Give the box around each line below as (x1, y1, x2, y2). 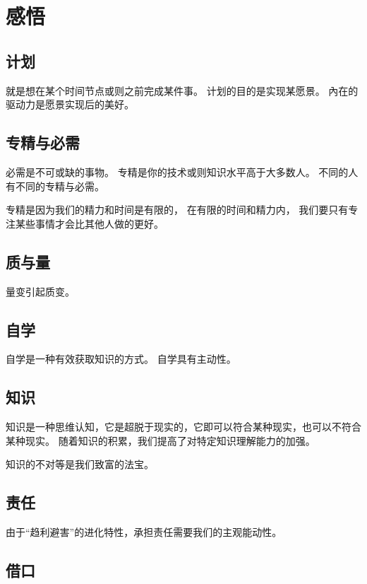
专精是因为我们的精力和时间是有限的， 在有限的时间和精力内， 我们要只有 (6, 202, 349, 217)
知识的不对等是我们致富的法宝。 (6, 457, 154, 472)
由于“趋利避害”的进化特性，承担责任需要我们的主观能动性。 (6, 525, 282, 539)
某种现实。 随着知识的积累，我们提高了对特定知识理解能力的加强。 (6, 433, 315, 448)
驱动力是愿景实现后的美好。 (6, 97, 134, 112)
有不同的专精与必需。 (6, 178, 104, 193)
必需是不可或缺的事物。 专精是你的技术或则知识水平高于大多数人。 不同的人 (6, 164, 359, 179)
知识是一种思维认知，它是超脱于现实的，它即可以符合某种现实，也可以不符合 (6, 419, 361, 434)
